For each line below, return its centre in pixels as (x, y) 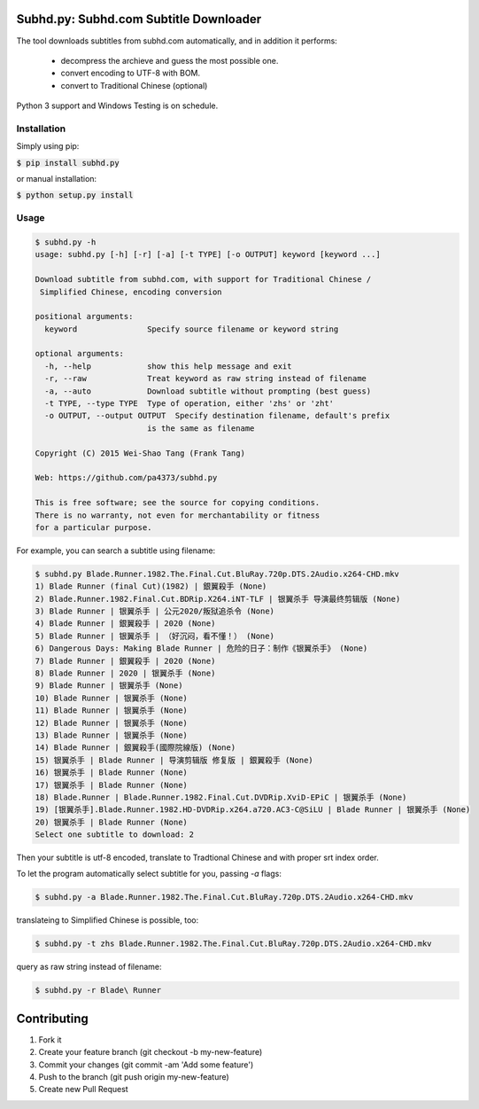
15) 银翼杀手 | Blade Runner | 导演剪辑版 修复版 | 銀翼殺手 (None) (174, 760)
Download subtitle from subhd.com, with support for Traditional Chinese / (203, 280)
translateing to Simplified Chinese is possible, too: (108, 920)
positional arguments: (84, 316)
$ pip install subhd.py (68, 163)
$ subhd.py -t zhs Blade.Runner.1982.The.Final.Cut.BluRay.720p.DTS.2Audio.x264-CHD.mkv (234, 944)
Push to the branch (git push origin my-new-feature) (134, 1077)
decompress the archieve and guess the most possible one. (170, 60)
